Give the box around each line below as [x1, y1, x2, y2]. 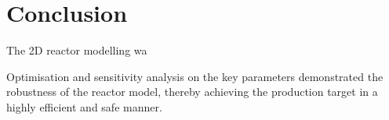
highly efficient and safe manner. [6, 98, 162, 115]
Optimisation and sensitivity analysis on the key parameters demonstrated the [6, 68, 384, 84]
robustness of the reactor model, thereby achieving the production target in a [6, 83, 378, 100]
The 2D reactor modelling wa [6, 42, 147, 58]
